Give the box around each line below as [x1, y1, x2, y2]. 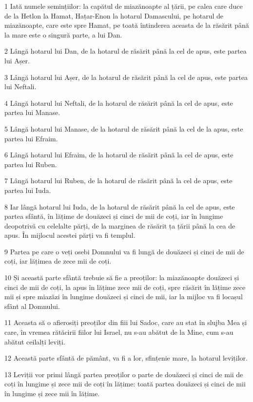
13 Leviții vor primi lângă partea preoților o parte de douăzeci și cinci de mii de [4, 369, 243, 379]
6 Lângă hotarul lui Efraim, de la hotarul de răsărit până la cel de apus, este [4, 150, 234, 160]
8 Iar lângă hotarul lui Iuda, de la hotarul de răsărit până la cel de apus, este [4, 201, 235, 211]
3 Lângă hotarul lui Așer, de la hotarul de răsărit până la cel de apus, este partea [4, 72, 248, 82]
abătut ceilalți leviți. [4, 336, 65, 346]
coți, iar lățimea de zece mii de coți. [4, 256, 112, 266]
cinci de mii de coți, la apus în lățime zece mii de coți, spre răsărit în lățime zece [4, 282, 246, 292]
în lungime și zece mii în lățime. [4, 388, 100, 398]
